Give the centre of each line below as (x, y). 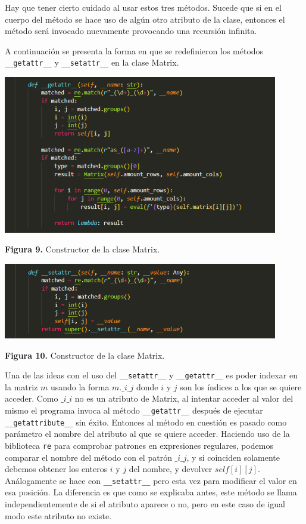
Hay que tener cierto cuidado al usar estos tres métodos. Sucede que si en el (143, 7)
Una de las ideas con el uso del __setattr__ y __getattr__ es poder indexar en (151, 375)
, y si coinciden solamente (233, 457)
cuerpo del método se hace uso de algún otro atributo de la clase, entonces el (145, 19)
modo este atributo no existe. (58, 515)
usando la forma (80, 386)
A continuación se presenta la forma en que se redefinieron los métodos (134, 50)
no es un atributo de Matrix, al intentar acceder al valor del (184, 398)
